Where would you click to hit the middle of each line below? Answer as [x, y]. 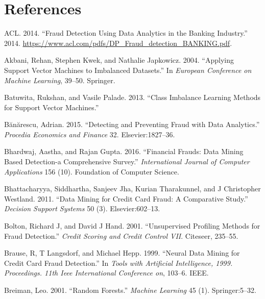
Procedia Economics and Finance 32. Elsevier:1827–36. [90, 134]
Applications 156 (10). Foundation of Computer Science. [92, 171]
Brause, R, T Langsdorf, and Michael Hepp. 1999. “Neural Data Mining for [122, 253]
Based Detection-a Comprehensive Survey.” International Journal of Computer [127, 161]
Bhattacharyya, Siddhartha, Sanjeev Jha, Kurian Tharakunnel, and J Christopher [132, 189]
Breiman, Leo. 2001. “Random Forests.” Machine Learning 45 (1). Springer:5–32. [130, 290]
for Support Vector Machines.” [52, 107]
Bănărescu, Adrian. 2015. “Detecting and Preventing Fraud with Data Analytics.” [132, 124]
